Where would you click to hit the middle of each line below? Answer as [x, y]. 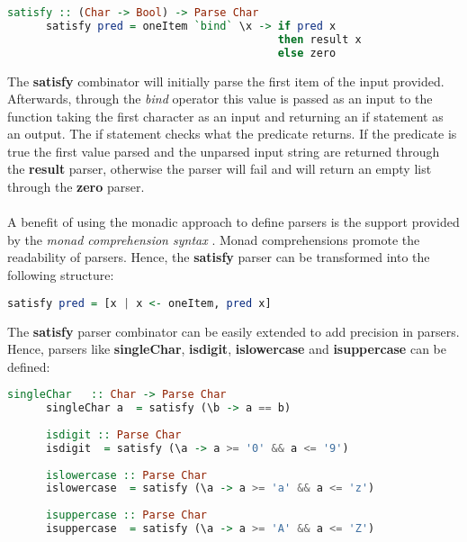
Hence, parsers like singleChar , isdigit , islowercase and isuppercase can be [227, 349]
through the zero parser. [76, 187]
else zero [307, 53]
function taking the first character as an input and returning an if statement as [225, 116]
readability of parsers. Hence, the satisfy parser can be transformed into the [219, 257]
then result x [319, 39]
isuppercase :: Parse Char [126, 515]
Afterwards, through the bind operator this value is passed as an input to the [220, 99]
